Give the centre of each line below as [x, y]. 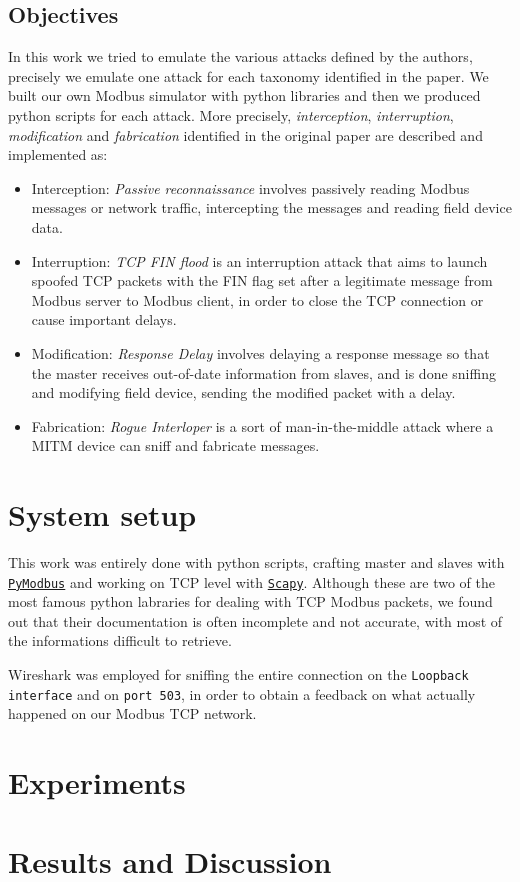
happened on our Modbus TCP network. [132, 713]
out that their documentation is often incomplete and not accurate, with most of [255, 620]
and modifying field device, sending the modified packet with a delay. [243, 392]
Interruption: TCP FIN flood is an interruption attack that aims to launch [259, 260]
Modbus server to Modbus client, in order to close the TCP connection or [257, 299]
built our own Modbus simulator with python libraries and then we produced [244, 95]
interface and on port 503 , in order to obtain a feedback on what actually [242, 693]
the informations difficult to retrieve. [120, 640]
